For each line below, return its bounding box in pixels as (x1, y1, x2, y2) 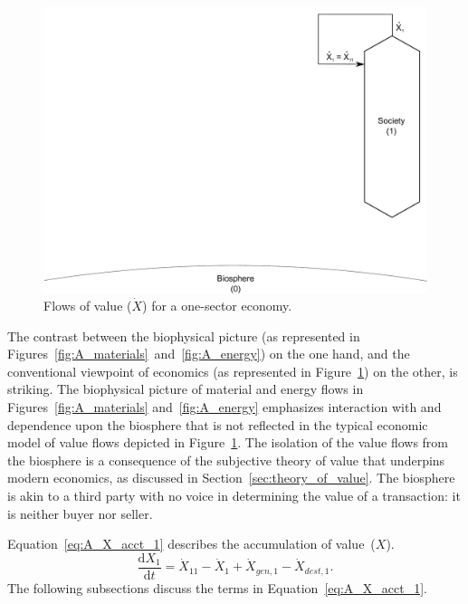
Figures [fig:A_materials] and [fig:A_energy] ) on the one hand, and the (7, 344, 410, 363)
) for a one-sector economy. (142, 296, 292, 315)
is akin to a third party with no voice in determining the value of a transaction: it (7, 486, 461, 505)
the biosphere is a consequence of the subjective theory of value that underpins (7, 450, 445, 469)
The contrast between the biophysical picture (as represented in (7, 326, 360, 345)
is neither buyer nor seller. (7, 503, 153, 523)
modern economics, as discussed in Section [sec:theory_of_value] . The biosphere (7, 468, 455, 487)
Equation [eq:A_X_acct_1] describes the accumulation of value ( (7, 534, 376, 553)
